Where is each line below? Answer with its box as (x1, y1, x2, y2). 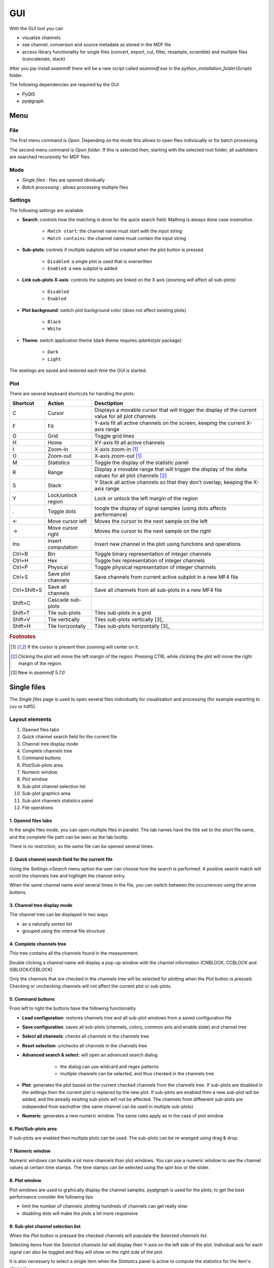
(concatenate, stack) (22, 56, 65, 62)
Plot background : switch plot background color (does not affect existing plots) (22, 307, 187, 313)
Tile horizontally (47, 623, 86, 630)
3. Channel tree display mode (9, 902, 73, 908)
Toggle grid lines (94, 433, 134, 440)
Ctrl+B (12, 550, 28, 557)
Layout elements (9, 716, 52, 723)
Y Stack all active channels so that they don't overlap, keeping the (94, 479, 252, 486)
